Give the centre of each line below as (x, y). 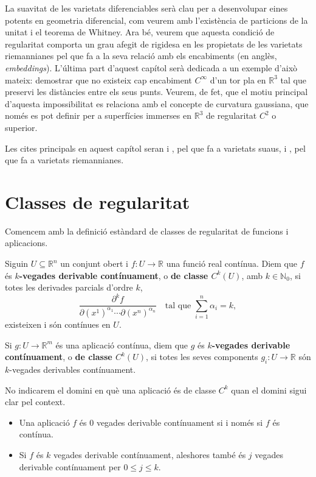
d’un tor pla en (238, 79)
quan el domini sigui (269, 390)
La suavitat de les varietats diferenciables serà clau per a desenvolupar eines (146, 8)
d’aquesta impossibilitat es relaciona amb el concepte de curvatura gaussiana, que (157, 103)
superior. (21, 127)
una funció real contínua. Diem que (232, 263)
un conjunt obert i (94, 263)
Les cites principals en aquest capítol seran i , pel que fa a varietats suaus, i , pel (155, 148)
